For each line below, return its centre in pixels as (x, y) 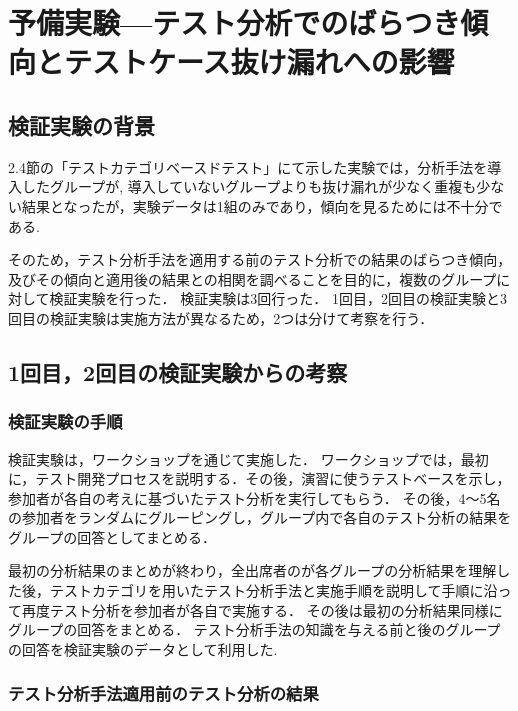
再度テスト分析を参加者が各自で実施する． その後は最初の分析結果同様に (262, 609)
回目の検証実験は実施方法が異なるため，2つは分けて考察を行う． (221, 317)
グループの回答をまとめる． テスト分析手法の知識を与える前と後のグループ (254, 629)
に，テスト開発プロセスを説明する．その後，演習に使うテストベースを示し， (259, 478)
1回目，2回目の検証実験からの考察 (178, 371)
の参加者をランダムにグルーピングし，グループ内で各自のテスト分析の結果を (260, 517)
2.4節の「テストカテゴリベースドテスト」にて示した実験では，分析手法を (248, 166)
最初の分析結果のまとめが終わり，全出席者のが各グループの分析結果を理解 (252, 570)
